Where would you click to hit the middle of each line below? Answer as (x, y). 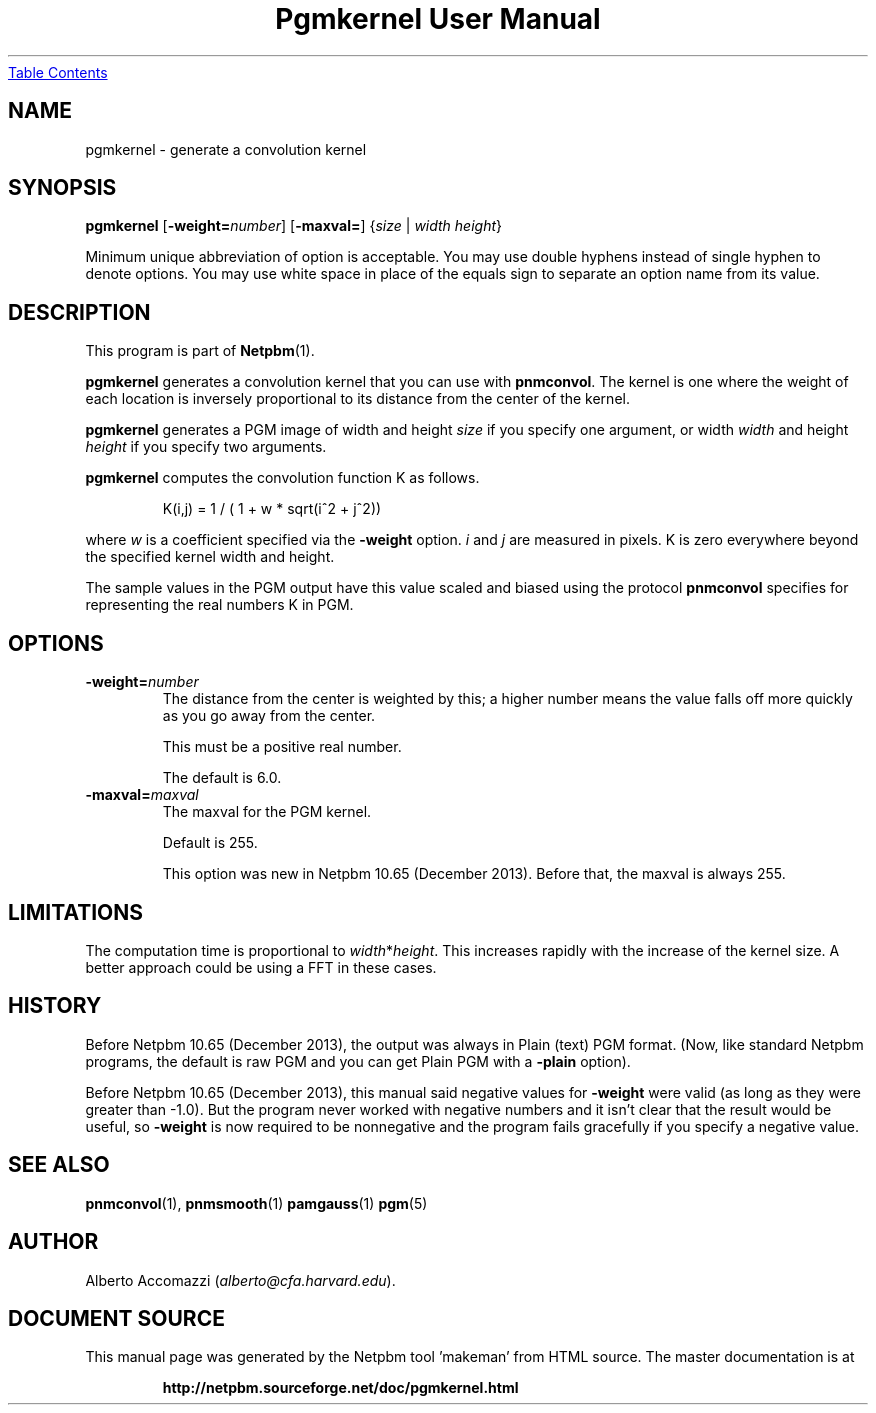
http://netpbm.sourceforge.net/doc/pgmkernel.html (340, 1388)
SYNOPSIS (62, 188)
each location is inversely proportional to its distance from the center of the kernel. (357, 399)
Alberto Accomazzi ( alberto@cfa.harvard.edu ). (240, 1280)
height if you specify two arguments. (206, 447)
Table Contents (58, 72)
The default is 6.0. (222, 778)
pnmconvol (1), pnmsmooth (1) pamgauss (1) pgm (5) (256, 1203)
